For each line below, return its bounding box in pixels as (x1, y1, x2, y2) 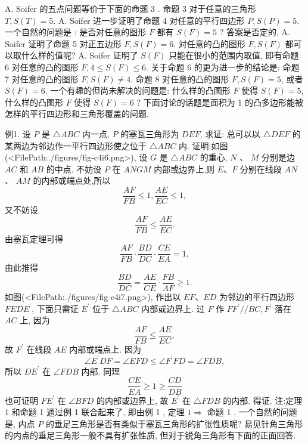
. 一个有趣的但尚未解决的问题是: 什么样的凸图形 (45, 84, 231, 97)
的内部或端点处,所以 (33, 174, 111, 187)
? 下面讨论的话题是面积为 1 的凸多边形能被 (136, 95, 304, 108)
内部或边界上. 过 (141, 302, 205, 314)
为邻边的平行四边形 (219, 290, 294, 302)
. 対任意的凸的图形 (173, 37, 245, 50)
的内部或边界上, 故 (97, 394, 169, 406)
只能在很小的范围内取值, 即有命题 (169, 49, 299, 61)
